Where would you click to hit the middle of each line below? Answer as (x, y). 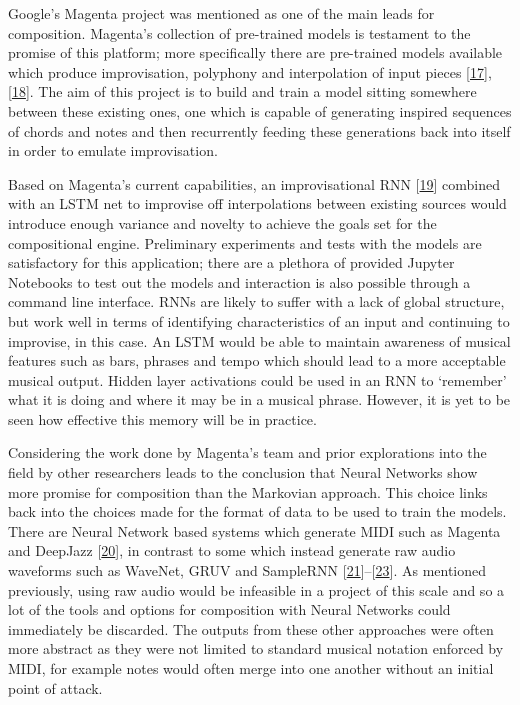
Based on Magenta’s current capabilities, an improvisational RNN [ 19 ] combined (254, 183)
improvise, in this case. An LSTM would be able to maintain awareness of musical (259, 340)
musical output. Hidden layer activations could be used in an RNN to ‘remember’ (257, 379)
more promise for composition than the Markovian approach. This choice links (248, 491)
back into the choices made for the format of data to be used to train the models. (257, 511)
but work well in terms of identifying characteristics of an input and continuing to (259, 320)
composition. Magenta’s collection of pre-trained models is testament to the (239, 32)
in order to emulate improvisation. (113, 150)
